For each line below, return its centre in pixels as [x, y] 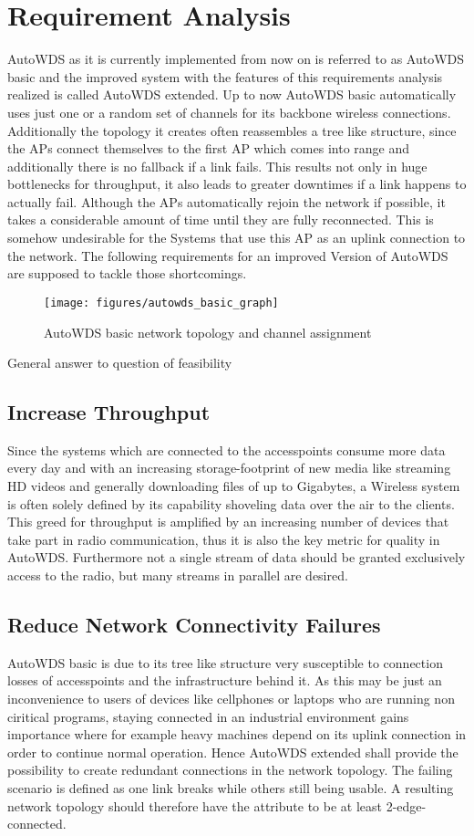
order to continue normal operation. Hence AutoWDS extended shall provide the [233, 752]
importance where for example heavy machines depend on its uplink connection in [237, 734]
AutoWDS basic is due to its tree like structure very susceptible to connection [225, 662]
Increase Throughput [109, 412]
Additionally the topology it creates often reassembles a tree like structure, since [232, 130]
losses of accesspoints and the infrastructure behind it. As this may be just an [225, 680]
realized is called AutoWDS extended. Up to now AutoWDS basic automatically [232, 94]
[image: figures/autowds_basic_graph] [161, 303]
